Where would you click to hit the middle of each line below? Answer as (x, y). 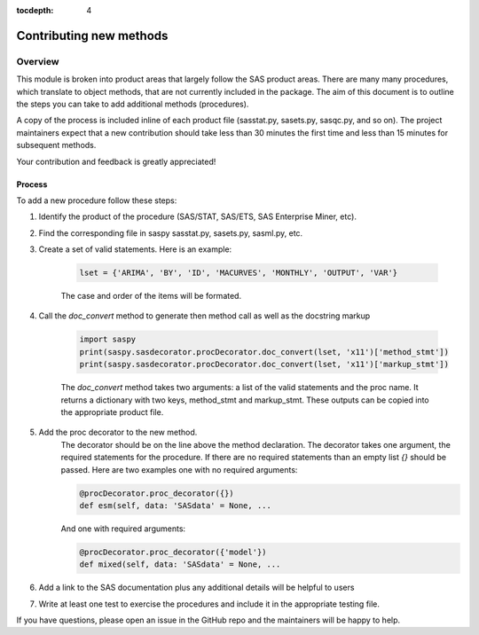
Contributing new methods (92, 35)
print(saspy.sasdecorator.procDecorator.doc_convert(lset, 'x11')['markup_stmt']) (264, 365)
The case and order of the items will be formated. (151, 296)
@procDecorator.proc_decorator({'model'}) (173, 552)
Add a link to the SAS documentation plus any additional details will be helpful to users (196, 588)
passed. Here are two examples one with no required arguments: (179, 469)
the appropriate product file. (112, 412)
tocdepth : (35, 10)
